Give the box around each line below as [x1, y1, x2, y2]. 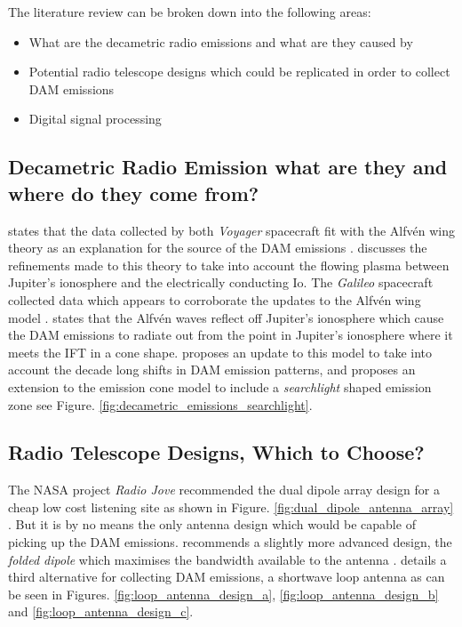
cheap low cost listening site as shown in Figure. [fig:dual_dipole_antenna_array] [8, 497, 454, 516]
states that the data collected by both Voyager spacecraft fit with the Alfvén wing [8, 221, 455, 239]
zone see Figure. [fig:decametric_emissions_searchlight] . [8, 395, 313, 414]
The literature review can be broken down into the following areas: [8, 3, 371, 20]
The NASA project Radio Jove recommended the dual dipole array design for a [8, 480, 441, 499]
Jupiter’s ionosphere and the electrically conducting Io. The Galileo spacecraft [8, 273, 434, 292]
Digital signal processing [28, 109, 162, 128]
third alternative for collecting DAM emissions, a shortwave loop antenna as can [8, 567, 445, 586]
